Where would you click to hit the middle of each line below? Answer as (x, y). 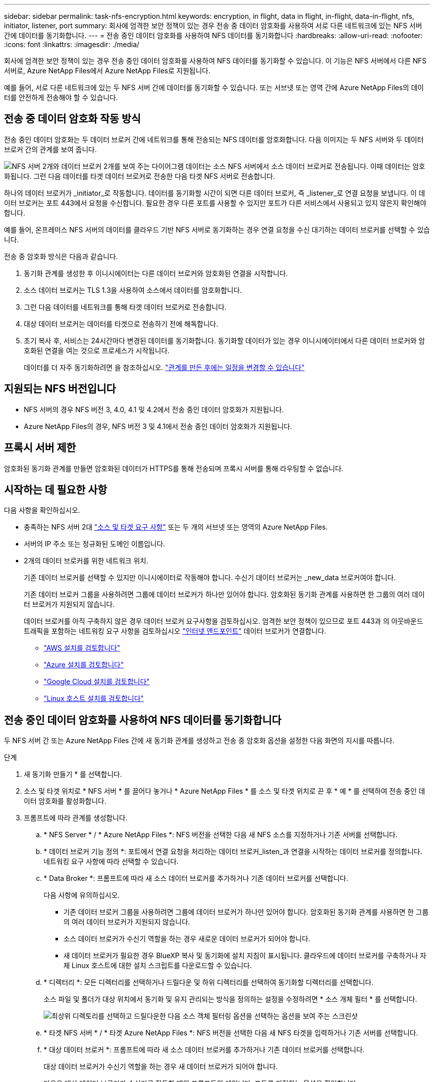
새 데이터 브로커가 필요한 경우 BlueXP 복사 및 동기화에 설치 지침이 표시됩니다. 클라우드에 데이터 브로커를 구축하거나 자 (245, 956)
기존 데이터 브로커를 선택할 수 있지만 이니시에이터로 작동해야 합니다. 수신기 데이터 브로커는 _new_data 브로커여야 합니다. (210, 578)
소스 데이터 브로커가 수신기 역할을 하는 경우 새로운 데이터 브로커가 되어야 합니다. (187, 939)
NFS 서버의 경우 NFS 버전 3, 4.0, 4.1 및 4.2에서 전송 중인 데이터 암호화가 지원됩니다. (154, 409)
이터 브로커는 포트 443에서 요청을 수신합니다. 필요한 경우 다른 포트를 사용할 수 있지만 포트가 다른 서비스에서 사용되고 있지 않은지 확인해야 (215, 203)
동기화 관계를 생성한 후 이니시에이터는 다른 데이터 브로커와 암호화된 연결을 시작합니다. (156, 273)
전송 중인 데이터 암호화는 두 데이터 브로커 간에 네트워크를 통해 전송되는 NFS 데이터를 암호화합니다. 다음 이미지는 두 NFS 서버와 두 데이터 (214, 139)
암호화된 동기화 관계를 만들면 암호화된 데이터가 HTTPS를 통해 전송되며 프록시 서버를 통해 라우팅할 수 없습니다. (174, 468)
